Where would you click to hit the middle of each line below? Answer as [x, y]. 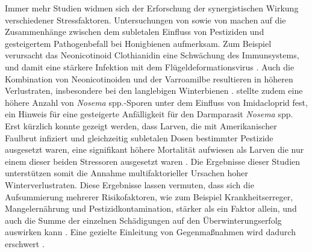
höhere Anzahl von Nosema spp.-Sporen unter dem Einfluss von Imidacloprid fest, [156, 102]
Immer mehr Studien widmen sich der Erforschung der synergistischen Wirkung [152, 8]
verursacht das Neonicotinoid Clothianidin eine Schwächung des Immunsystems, [152, 55]
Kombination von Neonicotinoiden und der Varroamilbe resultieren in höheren [149, 78]
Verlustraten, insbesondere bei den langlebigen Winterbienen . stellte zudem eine [154, 91]
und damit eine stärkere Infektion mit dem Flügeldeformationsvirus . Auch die [150, 66]
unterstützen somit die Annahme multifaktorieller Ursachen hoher [126, 173]
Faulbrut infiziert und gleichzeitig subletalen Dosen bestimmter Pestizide [139, 137]
